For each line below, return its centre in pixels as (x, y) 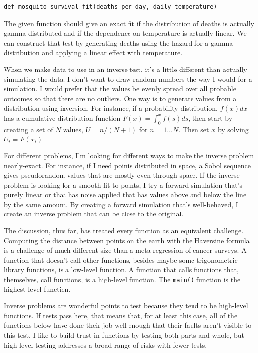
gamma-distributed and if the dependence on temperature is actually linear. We (125, 33)
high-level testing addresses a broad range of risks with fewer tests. (106, 344)
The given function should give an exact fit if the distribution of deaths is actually (129, 23)
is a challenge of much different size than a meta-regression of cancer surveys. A (125, 250)
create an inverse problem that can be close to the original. (94, 214)
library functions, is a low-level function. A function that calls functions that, (121, 269)
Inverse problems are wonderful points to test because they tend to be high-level (126, 306)
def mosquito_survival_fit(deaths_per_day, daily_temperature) (111, 7)
